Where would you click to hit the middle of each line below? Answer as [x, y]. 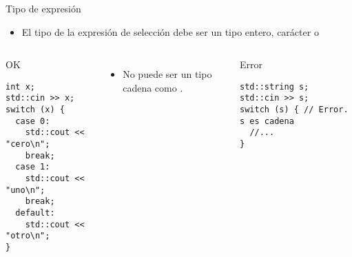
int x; [20, 86]
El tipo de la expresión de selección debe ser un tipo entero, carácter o [170, 31]
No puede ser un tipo [167, 74]
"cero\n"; [28, 144]
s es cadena [267, 121]
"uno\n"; [25, 190]
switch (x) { [35, 110]
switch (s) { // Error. [294, 110]
